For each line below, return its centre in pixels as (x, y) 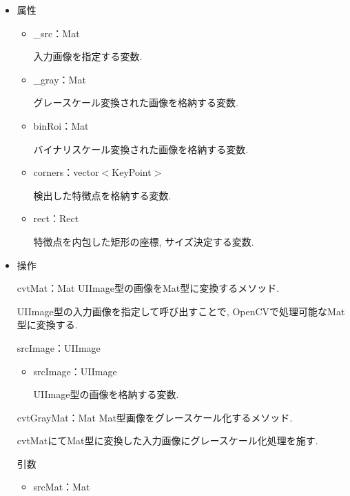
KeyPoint (132, 172)
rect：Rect (56, 218)
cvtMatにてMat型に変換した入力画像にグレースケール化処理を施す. (167, 440)
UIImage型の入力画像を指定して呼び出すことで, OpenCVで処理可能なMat (181, 311)
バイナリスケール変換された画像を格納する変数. (141, 149)
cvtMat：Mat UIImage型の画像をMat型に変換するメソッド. (148, 288)
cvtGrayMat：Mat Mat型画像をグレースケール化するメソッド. (155, 417)
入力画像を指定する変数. (88, 56)
